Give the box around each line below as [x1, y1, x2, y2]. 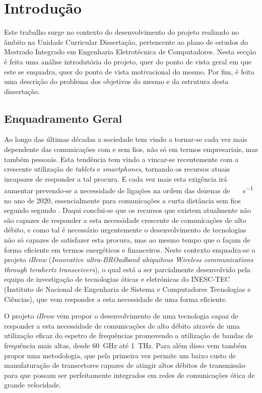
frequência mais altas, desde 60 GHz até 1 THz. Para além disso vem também [4, 340, 247, 351]
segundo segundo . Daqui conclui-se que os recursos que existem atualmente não [4, 205, 251, 215]
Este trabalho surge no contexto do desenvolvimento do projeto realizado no [4, 27, 239, 37]
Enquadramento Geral [4, 110, 122, 126]
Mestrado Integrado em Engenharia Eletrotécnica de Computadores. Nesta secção [4, 46, 256, 57]
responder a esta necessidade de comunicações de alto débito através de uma [4, 320, 240, 331]
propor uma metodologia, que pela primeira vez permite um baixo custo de [4, 350, 236, 360]
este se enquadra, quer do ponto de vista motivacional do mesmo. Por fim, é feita [4, 66, 254, 76]
